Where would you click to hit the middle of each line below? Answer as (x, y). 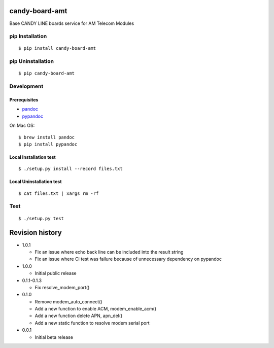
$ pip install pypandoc (48, 144)
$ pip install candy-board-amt (57, 48)
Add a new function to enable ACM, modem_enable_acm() (96, 309)
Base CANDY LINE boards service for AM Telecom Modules (72, 23)
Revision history (36, 233)
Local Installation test (32, 157)
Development (26, 86)
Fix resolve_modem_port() (62, 287)
